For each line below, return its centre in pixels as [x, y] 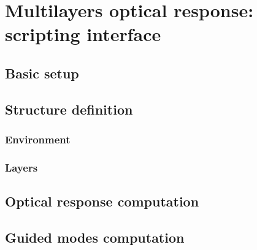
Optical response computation [102, 201]
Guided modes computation [95, 237]
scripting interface [83, 34]
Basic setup [42, 73]
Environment [38, 139]
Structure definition [69, 109]
